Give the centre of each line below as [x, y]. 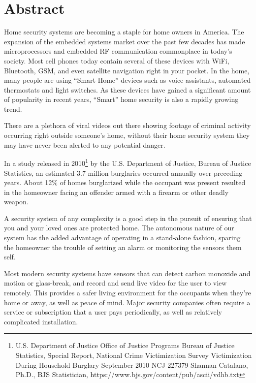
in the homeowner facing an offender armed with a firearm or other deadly [116, 192]
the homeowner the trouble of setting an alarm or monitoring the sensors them [123, 247]
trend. [13, 109]
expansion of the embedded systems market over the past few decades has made [125, 41]
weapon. [16, 202]
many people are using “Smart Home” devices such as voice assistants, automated [128, 80]
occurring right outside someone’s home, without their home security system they [127, 135]
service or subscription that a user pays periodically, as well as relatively [113, 312]
